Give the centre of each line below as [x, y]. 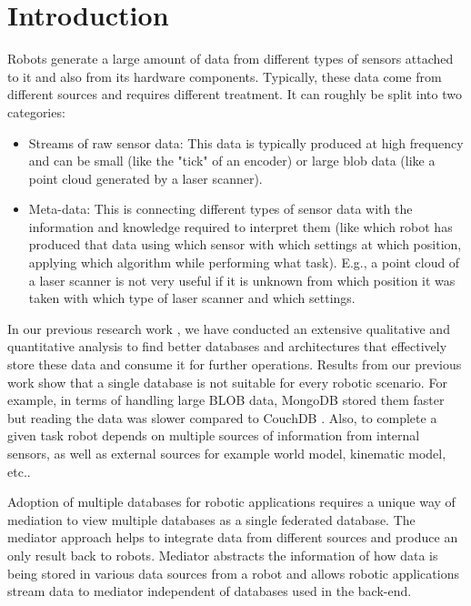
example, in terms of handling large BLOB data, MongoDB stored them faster [226, 400]
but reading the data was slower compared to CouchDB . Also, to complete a [222, 417]
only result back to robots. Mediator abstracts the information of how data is [223, 555]
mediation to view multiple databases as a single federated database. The [211, 519]
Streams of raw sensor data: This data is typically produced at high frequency [246, 142]
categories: [36, 111]
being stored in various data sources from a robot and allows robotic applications [233, 573]
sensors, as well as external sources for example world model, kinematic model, [227, 453]
